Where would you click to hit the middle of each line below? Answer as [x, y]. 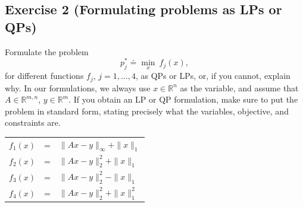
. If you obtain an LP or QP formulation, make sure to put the [183, 99]
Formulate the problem [47, 51]
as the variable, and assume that [239, 87]
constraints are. [33, 122]
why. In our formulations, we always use [78, 87]
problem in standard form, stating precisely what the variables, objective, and [147, 111]
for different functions [44, 76]
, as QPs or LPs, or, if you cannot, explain [213, 76]
